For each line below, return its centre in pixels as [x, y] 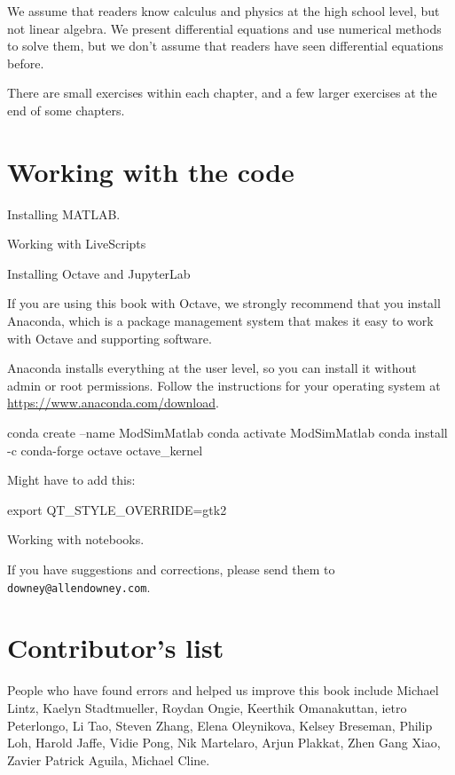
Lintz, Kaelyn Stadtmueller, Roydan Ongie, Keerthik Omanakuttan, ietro [207, 707]
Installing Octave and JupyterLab [99, 273]
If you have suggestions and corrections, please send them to [171, 569]
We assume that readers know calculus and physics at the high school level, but [224, 11]
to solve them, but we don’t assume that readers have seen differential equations [225, 46]
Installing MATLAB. [64, 214]
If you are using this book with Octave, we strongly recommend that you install [224, 303]
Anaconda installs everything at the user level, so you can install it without [212, 368]
